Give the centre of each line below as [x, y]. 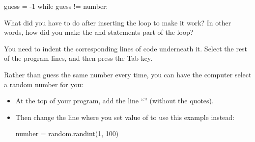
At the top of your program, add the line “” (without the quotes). [114, 101]
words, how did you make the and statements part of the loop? [99, 32]
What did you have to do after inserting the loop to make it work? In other [118, 22]
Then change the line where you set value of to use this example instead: [125, 117]
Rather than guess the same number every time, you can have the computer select [128, 74]
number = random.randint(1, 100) [67, 133]
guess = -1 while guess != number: [56, 6]
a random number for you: [44, 84]
